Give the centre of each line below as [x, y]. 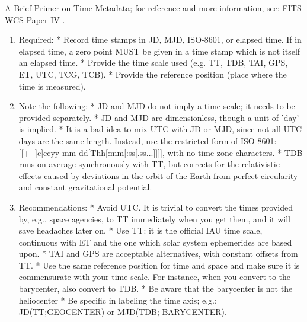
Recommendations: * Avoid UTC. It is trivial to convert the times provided [156, 207]
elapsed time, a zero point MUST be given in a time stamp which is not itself [159, 51]
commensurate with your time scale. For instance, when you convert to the [155, 277]
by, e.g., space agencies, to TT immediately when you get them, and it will [155, 219]
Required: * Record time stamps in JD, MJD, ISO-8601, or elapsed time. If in [160, 39]
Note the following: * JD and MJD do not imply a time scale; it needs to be [157, 106]
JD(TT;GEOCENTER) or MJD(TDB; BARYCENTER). [123, 312]
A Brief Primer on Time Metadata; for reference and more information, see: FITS [153, 8]
